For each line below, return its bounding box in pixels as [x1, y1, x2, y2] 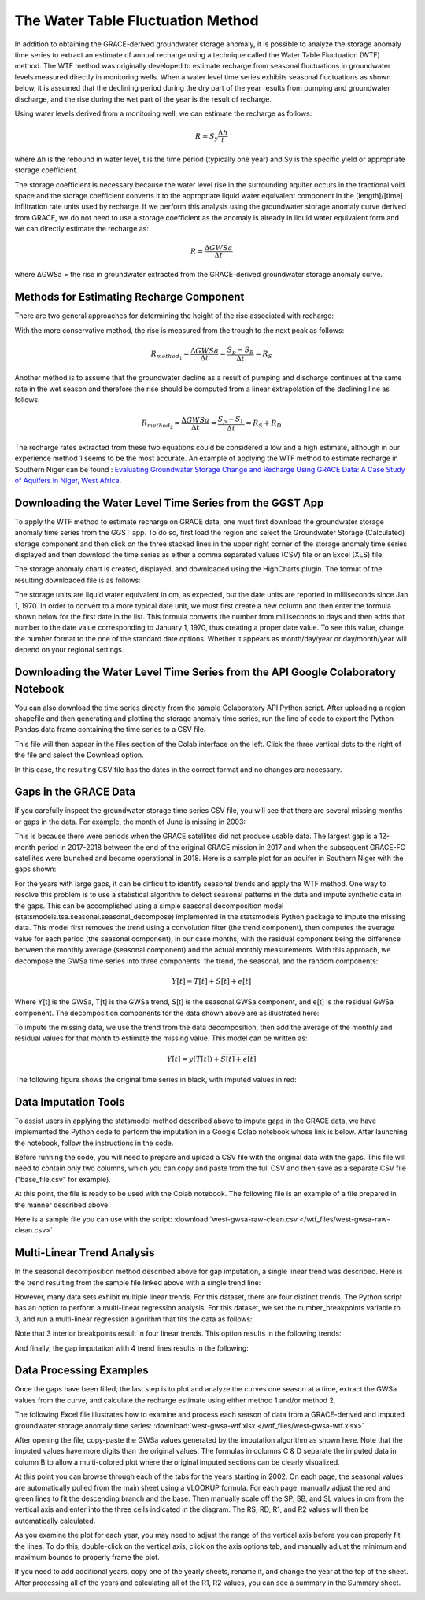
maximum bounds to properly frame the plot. [14, 1552, 161, 1561]
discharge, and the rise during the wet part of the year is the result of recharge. [14, 94, 272, 104]
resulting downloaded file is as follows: [14, 575, 141, 585]
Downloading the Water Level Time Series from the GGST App [14, 496, 324, 509]
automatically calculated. [14, 1516, 96, 1525]
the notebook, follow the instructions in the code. [14, 1138, 174, 1147]
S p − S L [217, 415, 245, 425]
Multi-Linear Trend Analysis [14, 1246, 155, 1259]
